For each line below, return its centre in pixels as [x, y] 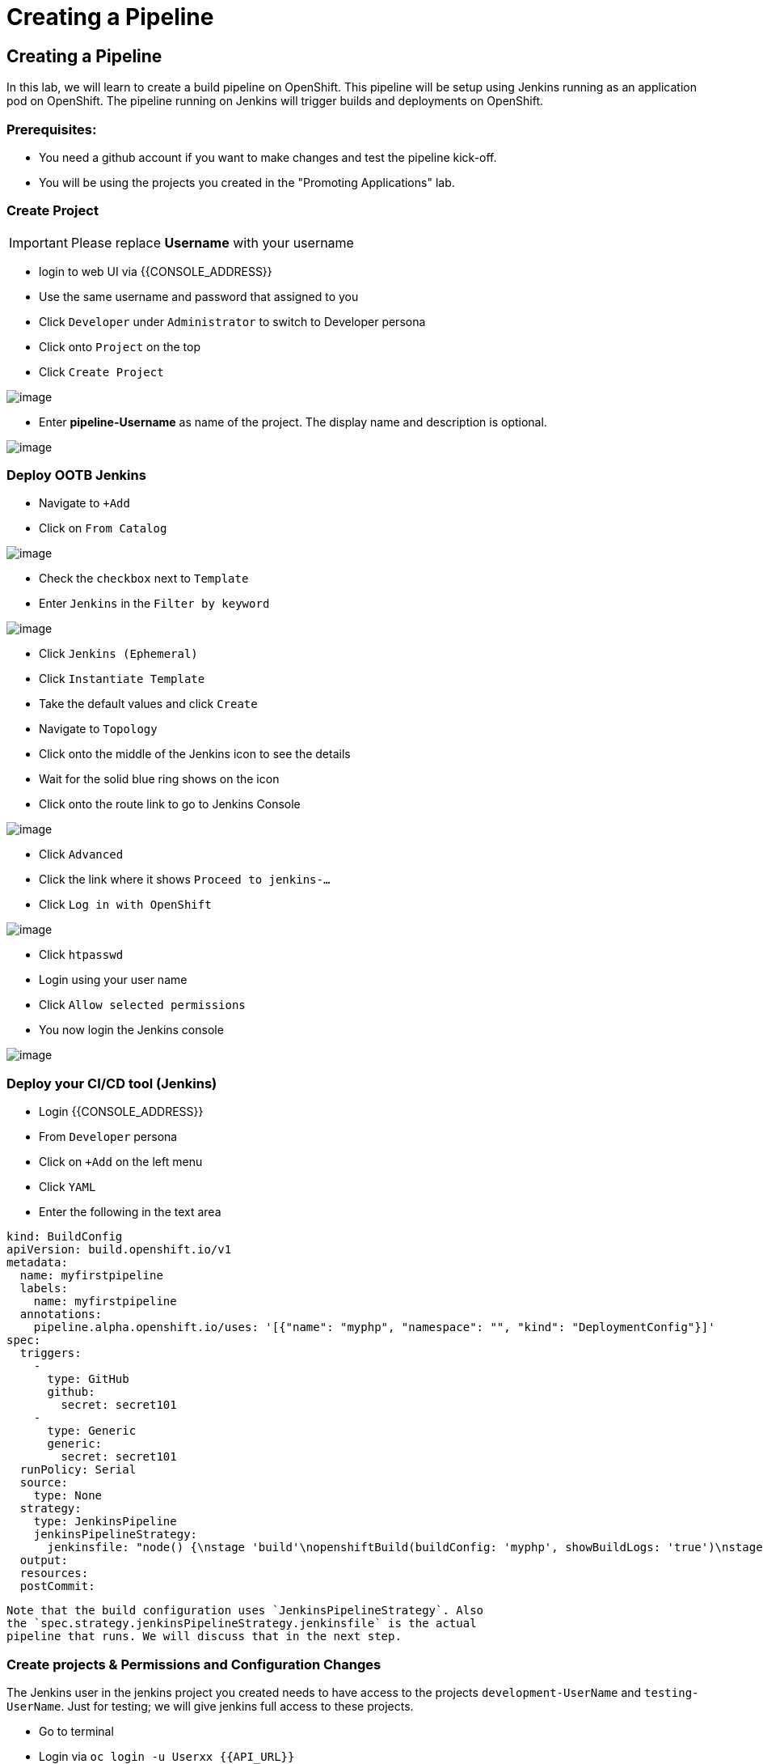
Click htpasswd [81, 955]
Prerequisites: [52, 129]
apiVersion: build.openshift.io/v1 [119, 1250]
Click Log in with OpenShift [125, 905]
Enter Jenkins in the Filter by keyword [154, 604]
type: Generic [92, 1431]
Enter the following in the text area [130, 1212]
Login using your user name [113, 980]
